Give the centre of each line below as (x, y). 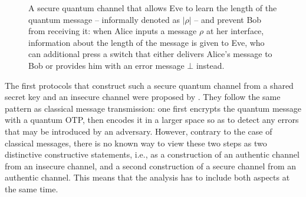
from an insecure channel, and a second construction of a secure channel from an (150, 166)
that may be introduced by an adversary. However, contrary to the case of (139, 131)
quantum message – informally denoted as (104, 19)
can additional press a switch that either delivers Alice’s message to (150, 54)
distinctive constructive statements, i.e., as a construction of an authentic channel (152, 154)
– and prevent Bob (228, 19)
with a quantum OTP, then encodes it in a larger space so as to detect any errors (152, 120)
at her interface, (235, 31)
